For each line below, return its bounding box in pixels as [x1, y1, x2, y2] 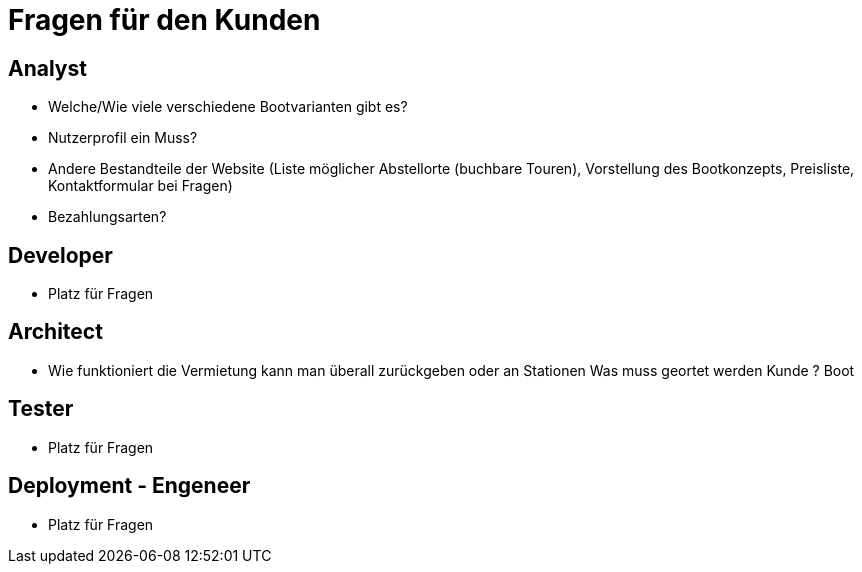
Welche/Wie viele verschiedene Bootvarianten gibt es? [48, 98, 408, 116]
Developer [8, 242, 113, 268]
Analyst [8, 55, 87, 81]
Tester [8, 396, 74, 422]
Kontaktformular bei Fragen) [48, 177, 233, 195]
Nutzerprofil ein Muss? [48, 129, 198, 147]
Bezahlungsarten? [48, 208, 167, 226]
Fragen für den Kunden [8, 3, 321, 37]
